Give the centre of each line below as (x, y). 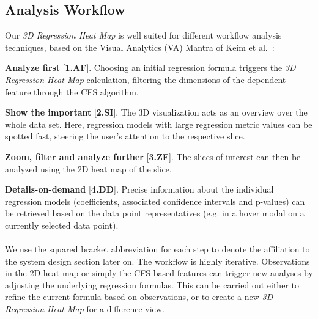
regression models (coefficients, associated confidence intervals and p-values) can (155, 201)
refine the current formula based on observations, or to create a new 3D (139, 297)
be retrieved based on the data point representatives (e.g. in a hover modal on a (155, 213)
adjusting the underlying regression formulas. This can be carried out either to (152, 284)
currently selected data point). (62, 225)
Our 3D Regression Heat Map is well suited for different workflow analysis (143, 35)
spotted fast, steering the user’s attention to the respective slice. (125, 136)
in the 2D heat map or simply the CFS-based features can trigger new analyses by (159, 273)
